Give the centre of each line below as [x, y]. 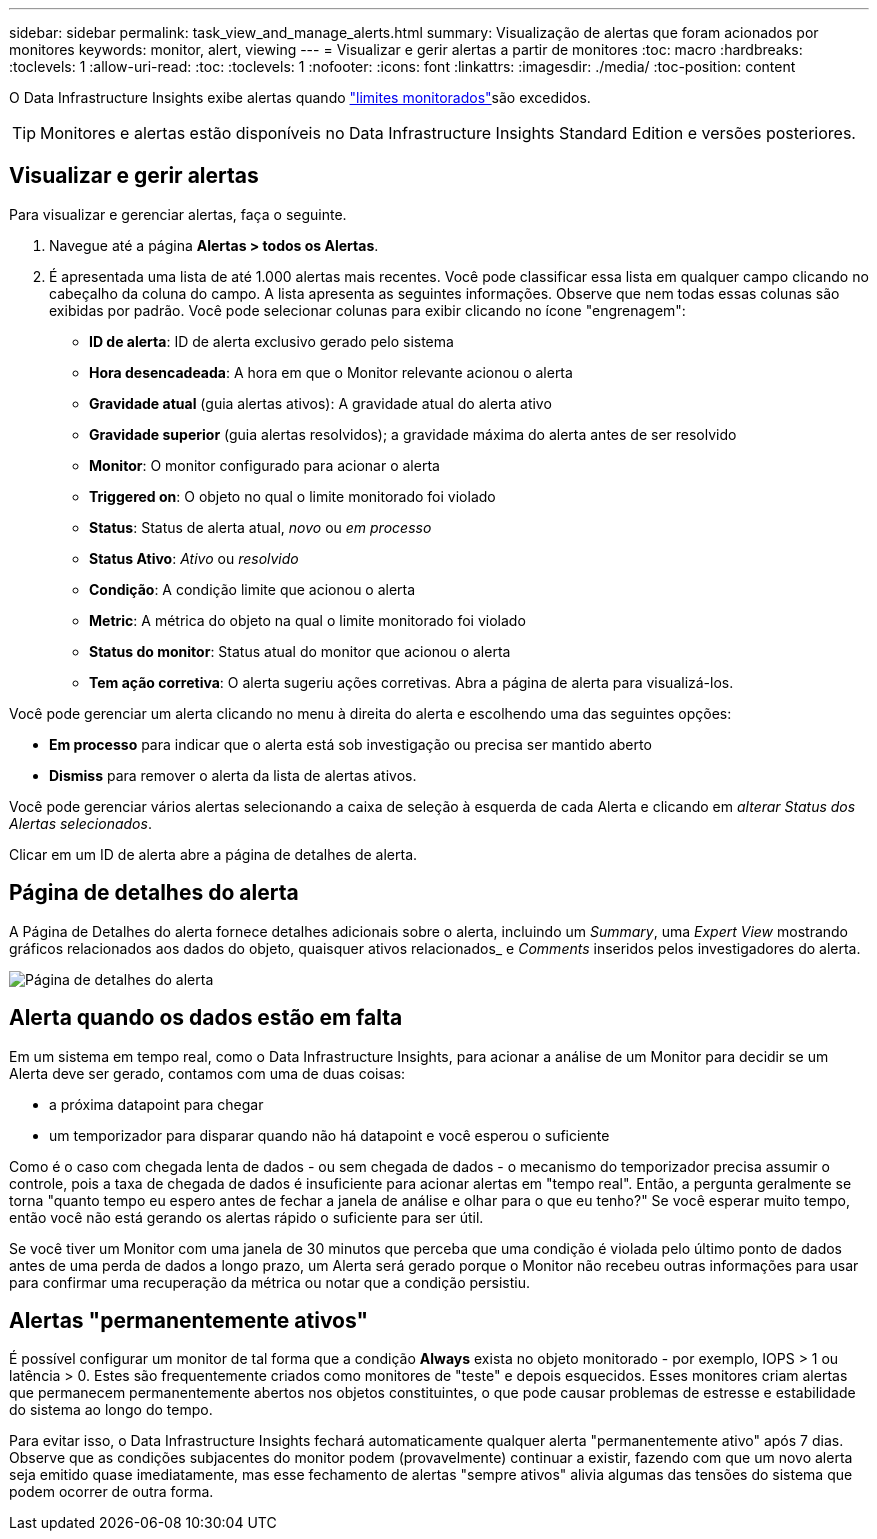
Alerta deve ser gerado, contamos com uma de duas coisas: [207, 1073]
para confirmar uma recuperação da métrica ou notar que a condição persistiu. [269, 1282]
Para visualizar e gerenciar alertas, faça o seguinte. [178, 214]
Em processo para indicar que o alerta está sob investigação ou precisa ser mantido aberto [350, 744]
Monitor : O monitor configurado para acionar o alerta [264, 465]
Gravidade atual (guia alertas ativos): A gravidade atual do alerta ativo [320, 403]
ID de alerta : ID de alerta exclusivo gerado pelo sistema [271, 341]
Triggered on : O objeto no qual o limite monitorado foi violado [292, 496]
